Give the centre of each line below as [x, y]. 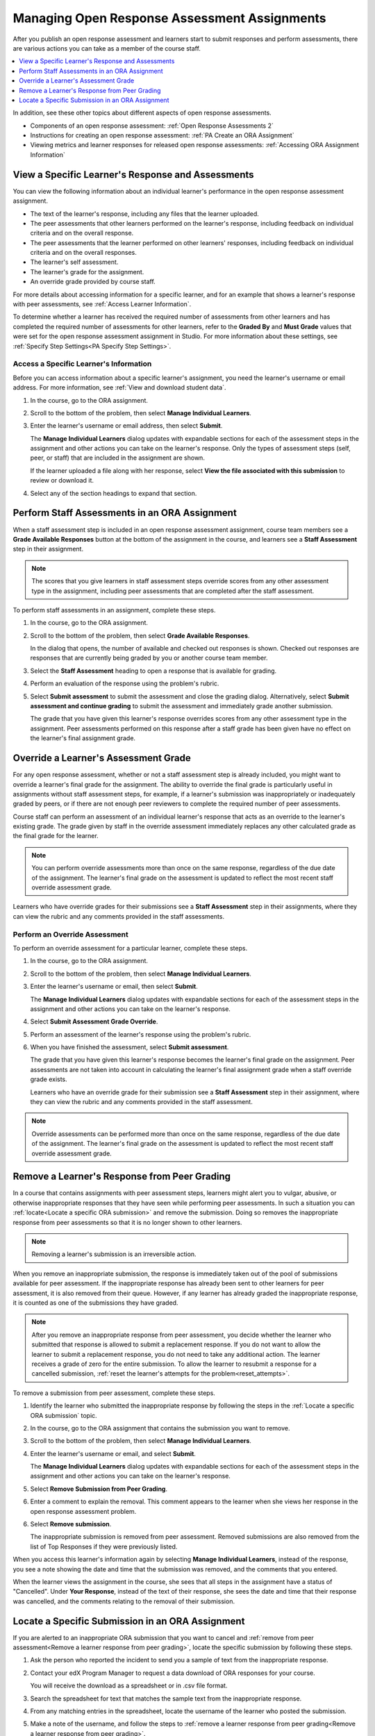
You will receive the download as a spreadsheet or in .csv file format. [129, 1686]
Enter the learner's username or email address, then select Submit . [126, 426]
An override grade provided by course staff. [93, 282]
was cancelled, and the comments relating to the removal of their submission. [124, 1601]
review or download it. [62, 481]
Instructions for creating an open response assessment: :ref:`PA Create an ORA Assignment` [162, 135]
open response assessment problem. [83, 1511]
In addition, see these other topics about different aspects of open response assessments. [142, 113]
